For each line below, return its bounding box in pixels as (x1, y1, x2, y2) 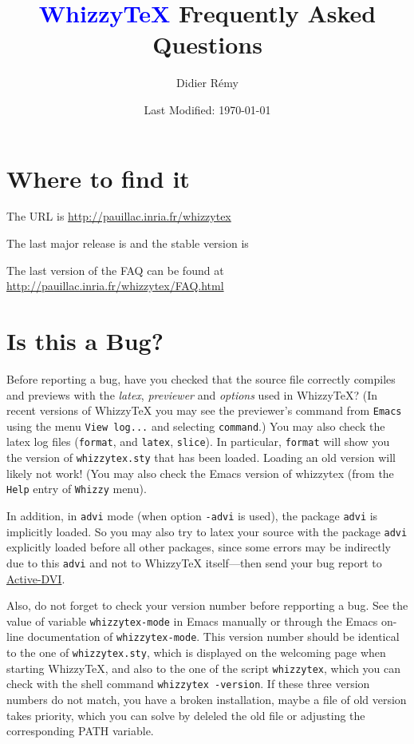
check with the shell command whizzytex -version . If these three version (6, 675, 370, 692)
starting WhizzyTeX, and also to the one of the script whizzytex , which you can (6, 659, 401, 676)
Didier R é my (176, 74, 239, 91)
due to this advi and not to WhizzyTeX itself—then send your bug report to (6, 554, 382, 571)
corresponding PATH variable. (6, 722, 154, 739)
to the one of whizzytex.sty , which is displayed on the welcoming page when (6, 644, 386, 661)
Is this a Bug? (6, 324, 164, 356)
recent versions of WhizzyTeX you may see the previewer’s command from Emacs (6, 402, 402, 419)
